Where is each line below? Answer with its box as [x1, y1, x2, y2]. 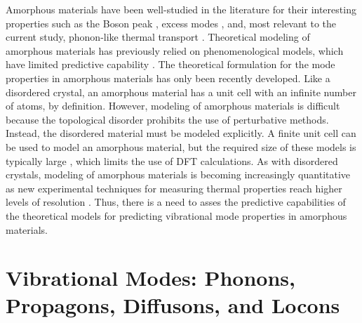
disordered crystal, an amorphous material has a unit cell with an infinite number [6, 84, 356, 99]
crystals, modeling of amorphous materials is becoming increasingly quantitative [6, 167, 351, 182]
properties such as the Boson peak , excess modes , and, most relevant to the [6, 15, 337, 30]
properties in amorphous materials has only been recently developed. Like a [6, 70, 330, 85]
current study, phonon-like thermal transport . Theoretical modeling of [6, 29, 310, 44]
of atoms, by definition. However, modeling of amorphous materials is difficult [6, 98, 340, 113]
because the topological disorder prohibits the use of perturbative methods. [6, 112, 329, 126]
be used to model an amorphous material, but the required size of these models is [6, 139, 356, 154]
